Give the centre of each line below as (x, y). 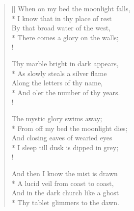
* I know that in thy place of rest (62, 18)
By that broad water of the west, (61, 28)
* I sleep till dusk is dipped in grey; (65, 147)
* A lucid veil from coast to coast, (63, 183)
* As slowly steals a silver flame (59, 73)
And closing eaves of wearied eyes (62, 138)
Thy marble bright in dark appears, (65, 63)
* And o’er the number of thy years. (66, 92)
